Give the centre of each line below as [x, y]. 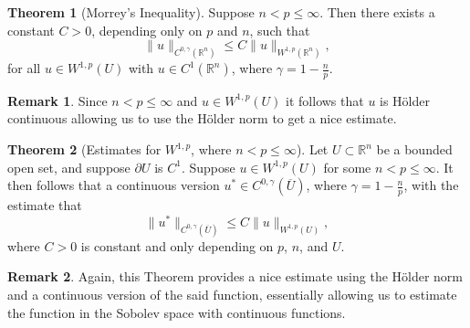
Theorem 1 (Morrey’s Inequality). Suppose [131, 12]
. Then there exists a [377, 12]
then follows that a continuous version [114, 185]
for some [347, 167]
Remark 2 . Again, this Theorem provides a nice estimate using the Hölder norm [235, 276]
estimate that [45, 205]
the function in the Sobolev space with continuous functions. [177, 312]
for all [24, 68]
